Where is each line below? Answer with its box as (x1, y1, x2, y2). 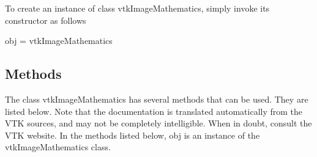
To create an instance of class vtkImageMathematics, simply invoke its (5, 2, 270, 14)
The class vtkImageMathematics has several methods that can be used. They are (5, 92, 308, 105)
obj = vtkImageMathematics (5, 34, 113, 47)
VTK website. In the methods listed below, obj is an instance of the (5, 128, 260, 141)
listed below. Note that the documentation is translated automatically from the (5, 104, 303, 117)
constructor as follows (5, 13, 86, 26)
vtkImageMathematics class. (5, 141, 111, 153)
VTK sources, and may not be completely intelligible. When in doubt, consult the (5, 117, 312, 130)
